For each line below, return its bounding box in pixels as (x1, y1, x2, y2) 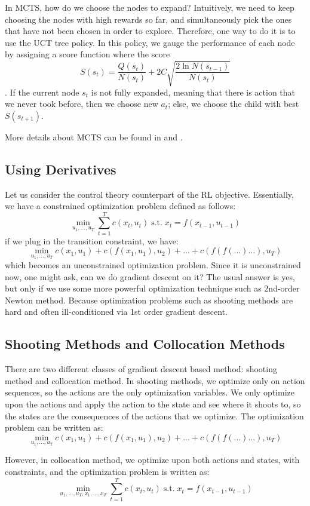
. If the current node (5, 85, 79, 98)
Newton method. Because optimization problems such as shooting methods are (5, 293, 293, 306)
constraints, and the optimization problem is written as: (5, 465, 210, 477)
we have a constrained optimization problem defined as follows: (5, 200, 236, 212)
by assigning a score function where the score (5, 48, 170, 60)
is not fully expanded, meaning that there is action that (91, 85, 296, 98)
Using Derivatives (5, 160, 116, 178)
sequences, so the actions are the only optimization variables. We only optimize (5, 386, 294, 398)
